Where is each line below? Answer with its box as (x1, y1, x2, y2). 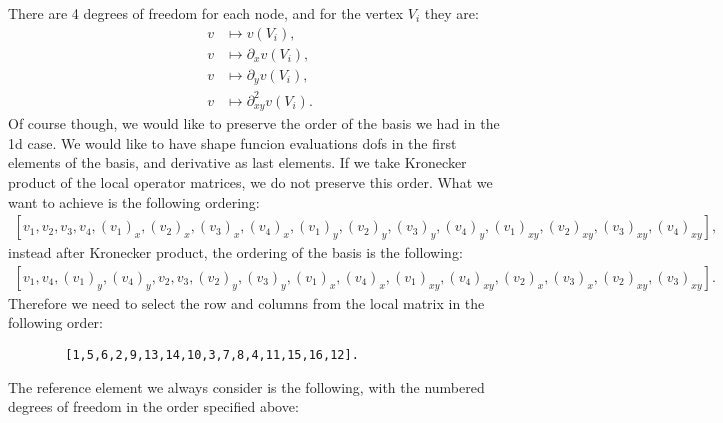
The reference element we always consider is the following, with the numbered (8, 376, 485, 397)
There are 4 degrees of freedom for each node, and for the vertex (8, 3, 404, 23)
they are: (424, 3, 479, 23)
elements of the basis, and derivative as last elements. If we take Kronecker (8, 152, 467, 173)
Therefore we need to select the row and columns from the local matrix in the (8, 292, 485, 313)
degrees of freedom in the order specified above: (8, 396, 299, 417)
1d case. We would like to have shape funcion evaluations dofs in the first (8, 132, 457, 153)
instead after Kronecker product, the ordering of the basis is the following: (8, 242, 463, 263)
